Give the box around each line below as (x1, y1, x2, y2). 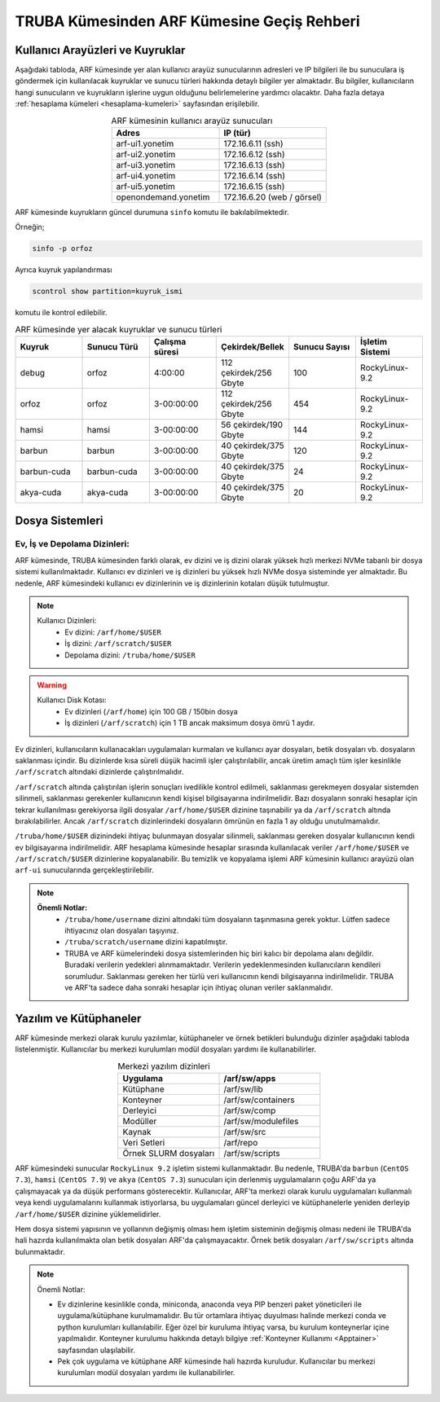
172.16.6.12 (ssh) (223, 149, 285, 160)
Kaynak (122, 1127, 152, 1138)
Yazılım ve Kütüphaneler (15, 1011, 142, 1026)
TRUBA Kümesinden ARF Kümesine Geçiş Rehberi (15, 12, 360, 30)
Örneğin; (15, 222, 45, 232)
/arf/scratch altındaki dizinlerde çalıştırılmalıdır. (15, 767, 184, 777)
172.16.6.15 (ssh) (223, 181, 285, 191)
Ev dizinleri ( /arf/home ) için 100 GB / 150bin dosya (64, 706, 238, 716)
